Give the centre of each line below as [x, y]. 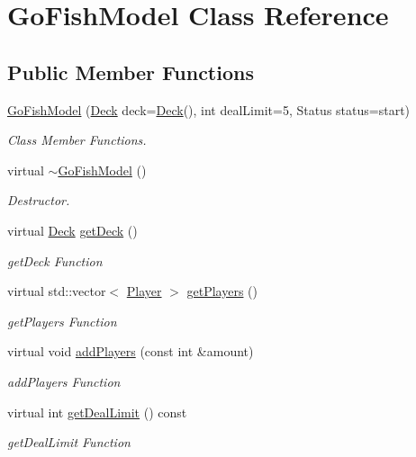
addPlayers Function [64, 381]
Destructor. [39, 200]
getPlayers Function [62, 321]
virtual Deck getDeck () [72, 230]
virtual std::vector [57, 291]
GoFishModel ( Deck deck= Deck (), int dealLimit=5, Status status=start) [209, 109]
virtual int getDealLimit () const [97, 412]
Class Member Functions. [77, 140]
